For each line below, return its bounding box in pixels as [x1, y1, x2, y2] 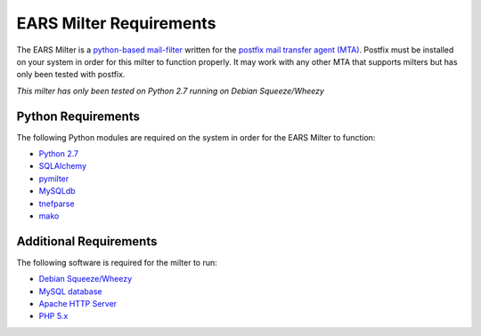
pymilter [38, 173, 69, 184]
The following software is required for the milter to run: [16, 257, 217, 268]
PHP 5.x [38, 311, 69, 322]
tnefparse [38, 198, 75, 209]
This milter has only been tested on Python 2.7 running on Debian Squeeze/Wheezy [16, 85, 325, 96]
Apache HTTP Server [38, 299, 118, 309]
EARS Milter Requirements [16, 13, 216, 33]
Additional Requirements [16, 234, 158, 249]
